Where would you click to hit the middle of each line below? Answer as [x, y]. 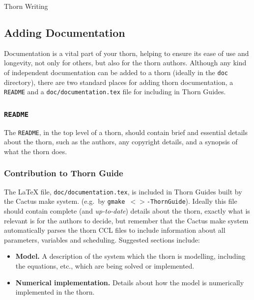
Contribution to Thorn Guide [64, 173]
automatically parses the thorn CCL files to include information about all [115, 230]
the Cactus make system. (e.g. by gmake [65, 201]
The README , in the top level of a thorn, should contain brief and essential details [126, 132]
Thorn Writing [26, 6]
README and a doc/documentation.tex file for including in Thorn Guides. [115, 92]
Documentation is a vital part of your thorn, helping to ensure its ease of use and [127, 53]
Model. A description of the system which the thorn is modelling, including [130, 256]
